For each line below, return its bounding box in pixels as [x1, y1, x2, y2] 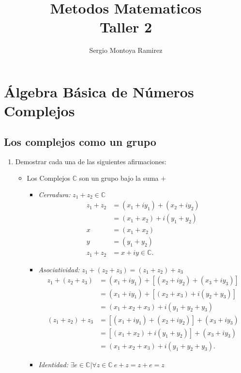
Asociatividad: [38, 264, 80, 274]
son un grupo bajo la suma [79, 173, 159, 183]
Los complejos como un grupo [4, 134, 156, 149]
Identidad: [38, 359, 68, 369]
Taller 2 [99, 17, 152, 37]
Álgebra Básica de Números [4, 81, 194, 101]
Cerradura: [38, 189, 71, 199]
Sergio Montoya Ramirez [89, 45, 163, 55]
